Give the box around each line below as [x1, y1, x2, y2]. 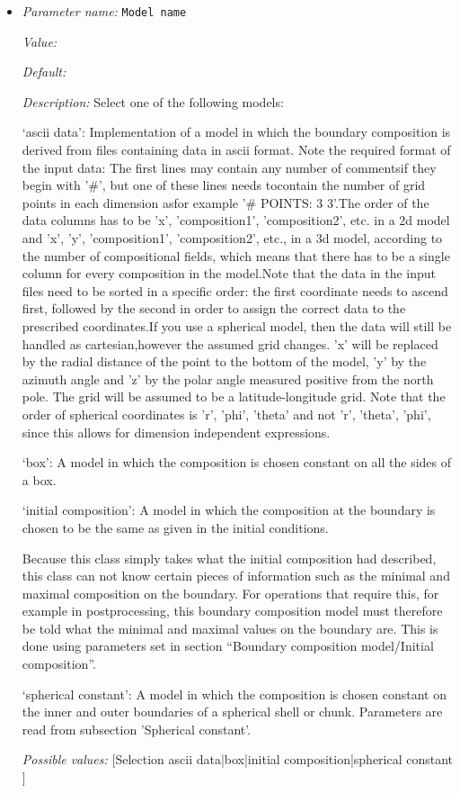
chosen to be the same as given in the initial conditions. [22, 518, 329, 536]
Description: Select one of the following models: [22, 92, 284, 111]
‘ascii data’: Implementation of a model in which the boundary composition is [22, 122, 451, 141]
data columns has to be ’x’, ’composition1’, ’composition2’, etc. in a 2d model [22, 211, 450, 230]
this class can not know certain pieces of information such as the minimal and [22, 566, 450, 585]
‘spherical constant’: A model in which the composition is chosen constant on [22, 684, 447, 703]
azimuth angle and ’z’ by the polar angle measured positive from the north [22, 369, 434, 388]
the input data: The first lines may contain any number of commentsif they [22, 158, 437, 176]
